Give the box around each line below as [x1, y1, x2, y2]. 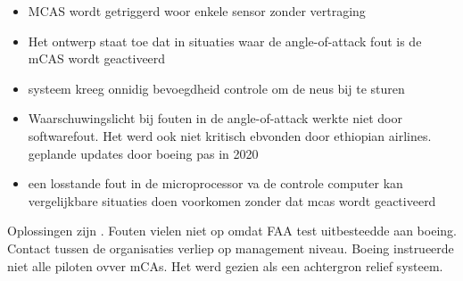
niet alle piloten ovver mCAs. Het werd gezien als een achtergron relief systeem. [7, 256, 443, 275]
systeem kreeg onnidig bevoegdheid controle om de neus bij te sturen [28, 79, 405, 97]
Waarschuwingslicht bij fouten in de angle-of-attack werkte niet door [28, 109, 402, 128]
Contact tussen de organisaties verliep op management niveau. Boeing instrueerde [7, 238, 454, 257]
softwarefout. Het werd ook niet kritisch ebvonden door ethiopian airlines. [28, 126, 432, 145]
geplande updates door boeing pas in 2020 [28, 144, 259, 162]
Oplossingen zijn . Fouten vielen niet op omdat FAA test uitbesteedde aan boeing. [7, 221, 457, 240]
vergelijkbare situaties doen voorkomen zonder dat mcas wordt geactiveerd [28, 191, 436, 210]
